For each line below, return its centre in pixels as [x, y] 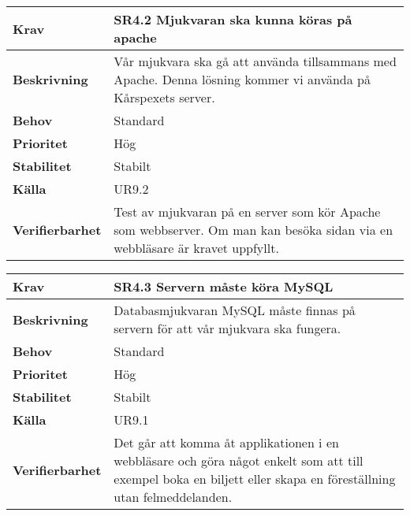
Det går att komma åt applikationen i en [226, 442]
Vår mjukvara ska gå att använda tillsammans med [255, 61]
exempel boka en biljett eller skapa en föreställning [255, 479]
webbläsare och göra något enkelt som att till [239, 460]
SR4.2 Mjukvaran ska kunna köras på [233, 19]
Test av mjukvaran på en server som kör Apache [247, 212]
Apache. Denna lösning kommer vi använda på [242, 79]
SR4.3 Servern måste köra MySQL [224, 286]
